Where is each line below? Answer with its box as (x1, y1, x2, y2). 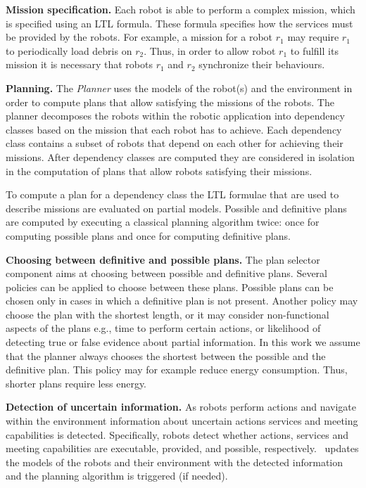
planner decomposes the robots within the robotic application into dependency (6, 108, 345, 123)
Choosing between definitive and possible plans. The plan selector (6, 252, 320, 267)
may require (287, 30, 339, 44)
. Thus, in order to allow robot (144, 43, 276, 58)
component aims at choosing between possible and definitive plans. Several (6, 266, 327, 281)
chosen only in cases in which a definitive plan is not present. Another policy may (6, 293, 358, 308)
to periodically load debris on (6, 43, 132, 58)
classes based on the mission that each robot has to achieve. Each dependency (6, 122, 342, 136)
